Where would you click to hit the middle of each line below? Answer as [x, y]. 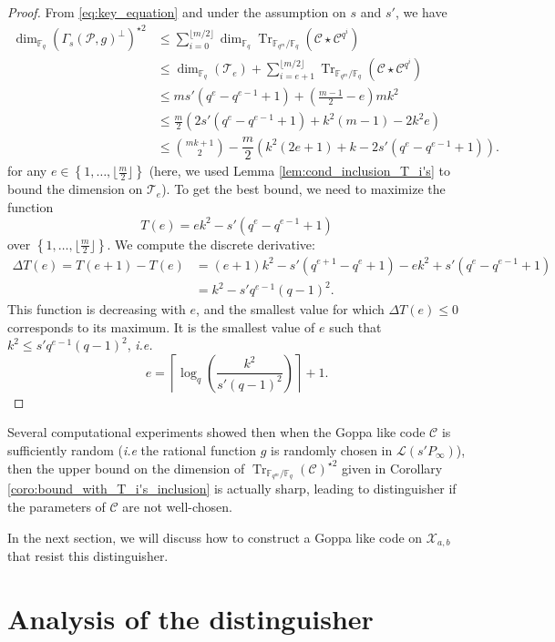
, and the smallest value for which [290, 309]
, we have [421, 12]
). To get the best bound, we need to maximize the [303, 189]
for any [27, 171]
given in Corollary [392, 468]
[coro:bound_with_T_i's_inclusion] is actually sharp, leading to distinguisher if [232, 489]
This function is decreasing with [97, 309]
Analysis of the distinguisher [190, 618]
